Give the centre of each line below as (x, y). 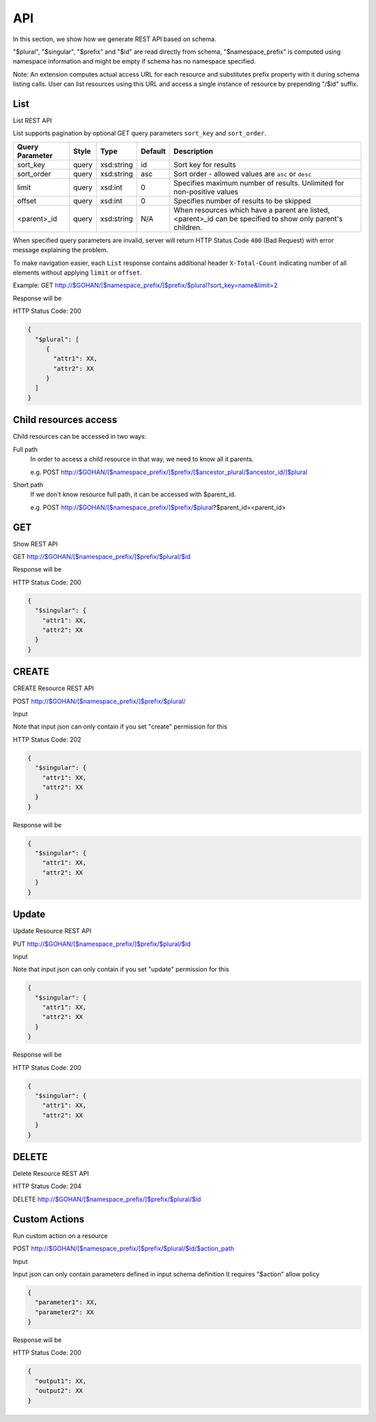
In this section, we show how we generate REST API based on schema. (115, 39)
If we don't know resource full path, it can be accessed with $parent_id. (133, 494)
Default (153, 151)
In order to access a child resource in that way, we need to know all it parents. (142, 459)
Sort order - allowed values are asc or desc (243, 174)
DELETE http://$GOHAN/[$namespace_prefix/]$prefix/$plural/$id (107, 1199)
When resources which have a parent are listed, (252, 210)
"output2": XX (59, 1391)
